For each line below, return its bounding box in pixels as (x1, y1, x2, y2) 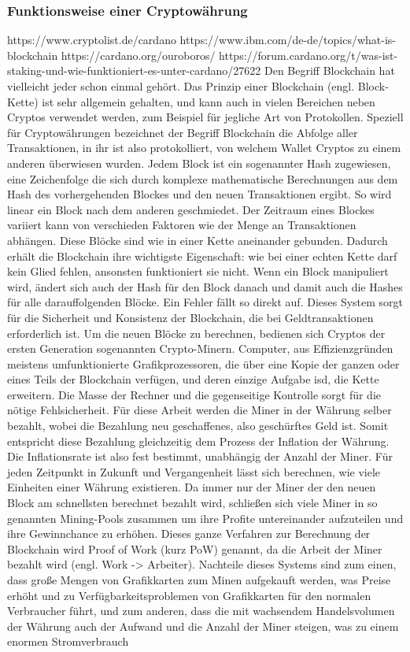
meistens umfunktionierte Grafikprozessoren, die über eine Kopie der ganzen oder (7, 355, 400, 372)
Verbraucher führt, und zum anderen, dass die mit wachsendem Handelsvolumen (7, 602, 395, 619)
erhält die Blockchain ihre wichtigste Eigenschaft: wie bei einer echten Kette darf (7, 247, 397, 264)
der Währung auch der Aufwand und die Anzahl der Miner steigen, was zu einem (7, 617, 399, 634)
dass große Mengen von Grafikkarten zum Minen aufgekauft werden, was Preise (7, 572, 391, 587)
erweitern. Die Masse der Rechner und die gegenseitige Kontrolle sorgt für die (7, 386, 381, 402)
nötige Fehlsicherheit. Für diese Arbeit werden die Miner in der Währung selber (7, 402, 392, 418)
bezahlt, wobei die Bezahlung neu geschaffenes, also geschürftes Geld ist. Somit (7, 417, 389, 434)
